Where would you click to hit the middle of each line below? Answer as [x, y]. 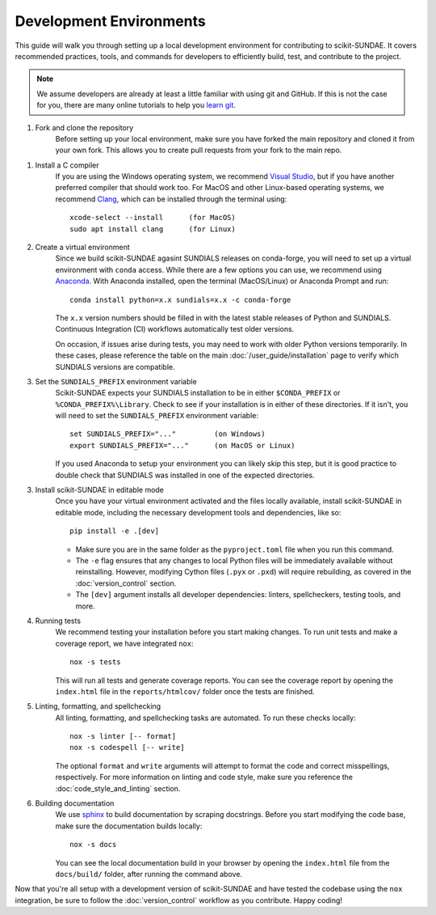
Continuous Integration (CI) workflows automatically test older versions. [175, 329]
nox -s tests [95, 662]
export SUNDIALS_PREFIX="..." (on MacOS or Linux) [182, 445]
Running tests [58, 621]
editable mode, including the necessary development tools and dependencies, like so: [198, 512]
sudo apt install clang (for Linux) [153, 229]
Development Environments [110, 21]
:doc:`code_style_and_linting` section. [118, 788]
